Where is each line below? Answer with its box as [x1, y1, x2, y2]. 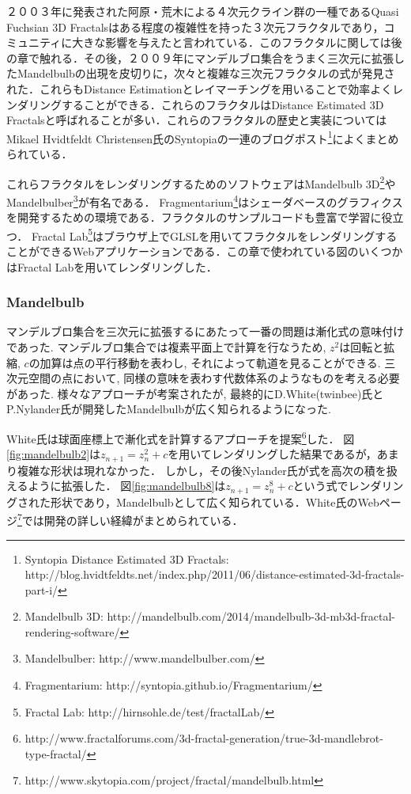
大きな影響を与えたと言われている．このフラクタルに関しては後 [72, 34, 402, 51]
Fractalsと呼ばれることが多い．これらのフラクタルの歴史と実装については [6, 112, 387, 128]
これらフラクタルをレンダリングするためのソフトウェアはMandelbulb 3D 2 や [6, 173, 396, 192]
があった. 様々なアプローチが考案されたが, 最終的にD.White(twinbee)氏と [6, 385, 384, 401]
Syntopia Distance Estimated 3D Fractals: [25, 550, 229, 567]
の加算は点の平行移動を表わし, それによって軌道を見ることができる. [28, 354, 381, 370]
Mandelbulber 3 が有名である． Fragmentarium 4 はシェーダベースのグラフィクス [6, 191, 403, 210]
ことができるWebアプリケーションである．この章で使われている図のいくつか [6, 242, 403, 259]
